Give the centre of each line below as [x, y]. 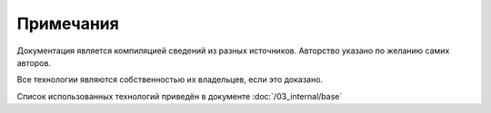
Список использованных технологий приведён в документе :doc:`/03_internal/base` [180, 96]
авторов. [34, 62]
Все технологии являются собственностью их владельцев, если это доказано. [170, 80]
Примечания [68, 24]
